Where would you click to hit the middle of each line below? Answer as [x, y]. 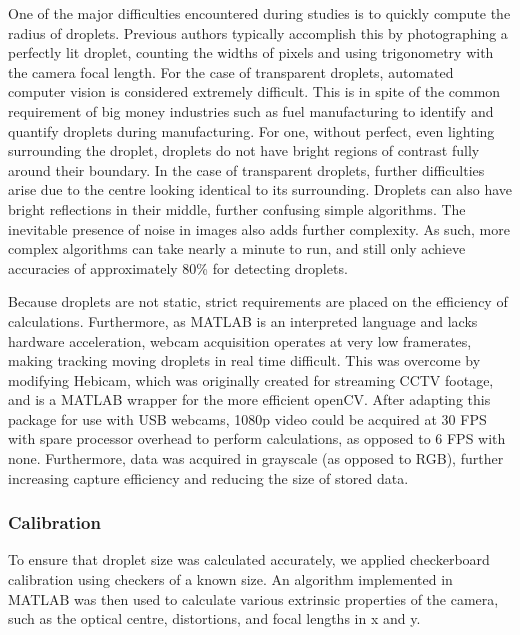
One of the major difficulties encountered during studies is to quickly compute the [259, 13]
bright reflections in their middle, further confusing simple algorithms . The [237, 208]
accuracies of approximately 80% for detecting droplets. [178, 267]
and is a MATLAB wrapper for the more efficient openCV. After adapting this [249, 399]
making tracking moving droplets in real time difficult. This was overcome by [244, 360]
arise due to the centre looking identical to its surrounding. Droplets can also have [260, 189]
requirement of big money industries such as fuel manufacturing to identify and [251, 110]
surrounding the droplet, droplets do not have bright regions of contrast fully [244, 150]
